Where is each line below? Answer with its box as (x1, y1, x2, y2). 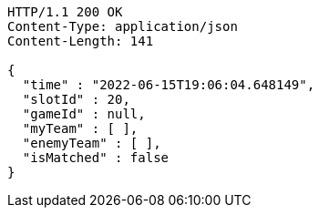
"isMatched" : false (22, 150, 170, 165)
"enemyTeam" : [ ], (22, 136, 161, 150)
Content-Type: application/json (7, 19, 238, 34)
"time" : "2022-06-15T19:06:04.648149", (22, 77, 315, 92)
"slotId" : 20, (22, 92, 130, 107)
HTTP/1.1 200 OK (7, 5, 123, 19)
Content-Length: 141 (7, 34, 154, 48)
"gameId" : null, (22, 107, 146, 121)
